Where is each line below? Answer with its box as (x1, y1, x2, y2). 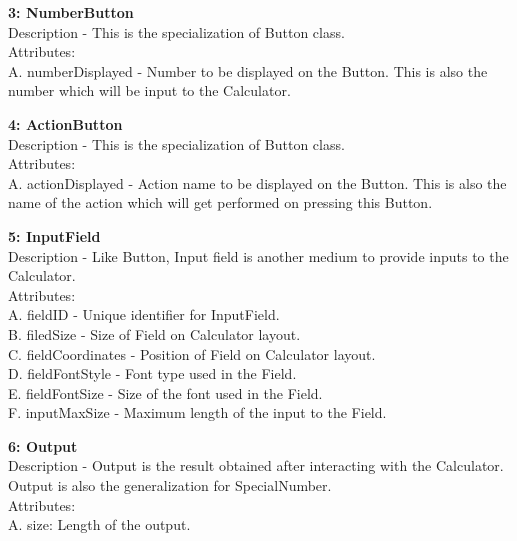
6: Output (8, 435, 78, 456)
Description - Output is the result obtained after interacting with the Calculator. (8, 455, 504, 476)
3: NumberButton (8, 2, 134, 22)
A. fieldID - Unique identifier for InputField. (8, 304, 280, 325)
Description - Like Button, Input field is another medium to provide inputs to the (8, 245, 509, 266)
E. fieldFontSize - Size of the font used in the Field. (8, 382, 323, 403)
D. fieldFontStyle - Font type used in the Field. (8, 363, 297, 384)
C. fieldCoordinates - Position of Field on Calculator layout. (8, 343, 376, 364)
